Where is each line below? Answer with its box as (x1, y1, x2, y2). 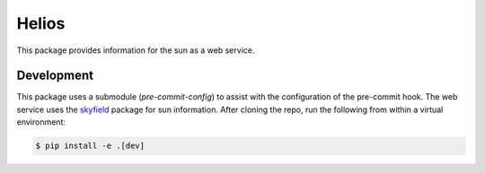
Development (16, 68, 94, 83)
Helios (16, 13, 66, 33)
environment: (16, 117, 66, 127)
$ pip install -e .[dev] (35, 141, 145, 151)
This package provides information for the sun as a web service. (16, 45, 255, 56)
